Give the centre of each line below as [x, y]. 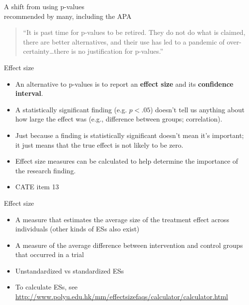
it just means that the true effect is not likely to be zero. [99, 145]
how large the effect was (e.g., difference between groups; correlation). [119, 119]
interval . [29, 93]
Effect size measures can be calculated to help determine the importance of [127, 161]
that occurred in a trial [50, 254]
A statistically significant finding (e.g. [71, 109]
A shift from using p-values [44, 6]
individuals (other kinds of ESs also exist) [77, 229]
